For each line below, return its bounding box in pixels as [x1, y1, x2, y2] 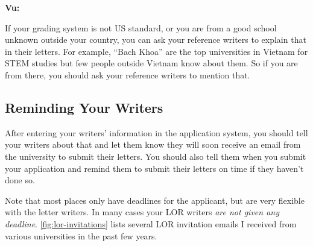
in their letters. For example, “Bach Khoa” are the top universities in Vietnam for [5, 45, 308, 57]
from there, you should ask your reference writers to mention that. [5, 68, 250, 81]
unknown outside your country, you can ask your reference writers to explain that [5, 33, 306, 46]
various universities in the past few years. [5, 229, 157, 242]
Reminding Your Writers [5, 98, 163, 116]
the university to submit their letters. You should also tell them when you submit [5, 150, 306, 162]
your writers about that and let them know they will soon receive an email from [5, 138, 301, 151]
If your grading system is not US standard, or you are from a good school [5, 21, 277, 34]
